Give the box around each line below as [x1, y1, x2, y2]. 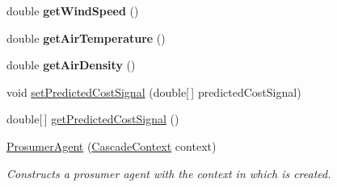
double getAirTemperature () [6, 29, 166, 46]
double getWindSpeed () [6, 2, 139, 19]
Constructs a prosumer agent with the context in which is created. [6, 164, 331, 181]
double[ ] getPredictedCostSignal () [6, 110, 179, 127]
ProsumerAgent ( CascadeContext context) [6, 137, 217, 154]
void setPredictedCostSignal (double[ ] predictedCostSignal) [6, 83, 301, 100]
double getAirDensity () [6, 56, 136, 73]
